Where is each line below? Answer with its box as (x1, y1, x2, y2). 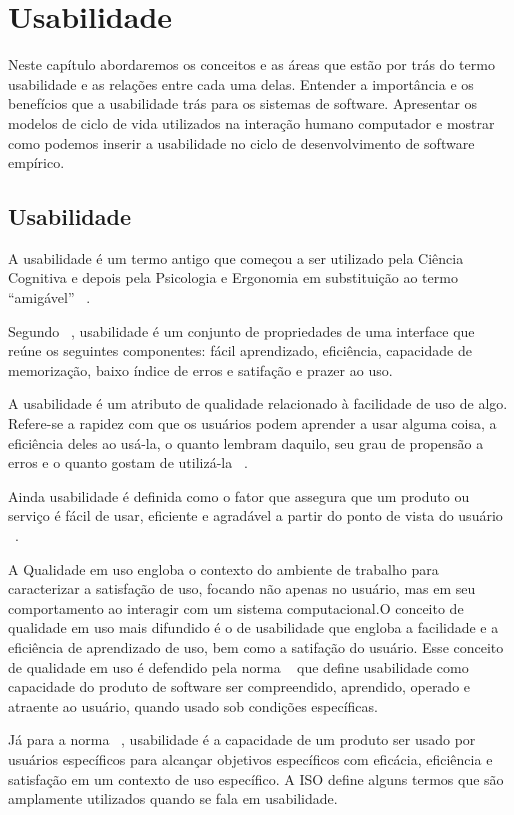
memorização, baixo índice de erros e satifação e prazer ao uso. (8, 359, 393, 380)
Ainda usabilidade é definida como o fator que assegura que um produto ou (8, 485, 470, 506)
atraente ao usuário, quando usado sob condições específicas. (8, 695, 378, 716)
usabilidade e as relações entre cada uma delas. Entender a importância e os (8, 73, 474, 94)
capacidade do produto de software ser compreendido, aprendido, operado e (8, 676, 471, 697)
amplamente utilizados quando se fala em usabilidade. (8, 788, 338, 809)
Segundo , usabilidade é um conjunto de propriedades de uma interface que (8, 320, 475, 341)
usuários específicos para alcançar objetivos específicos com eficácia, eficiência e (8, 748, 493, 769)
